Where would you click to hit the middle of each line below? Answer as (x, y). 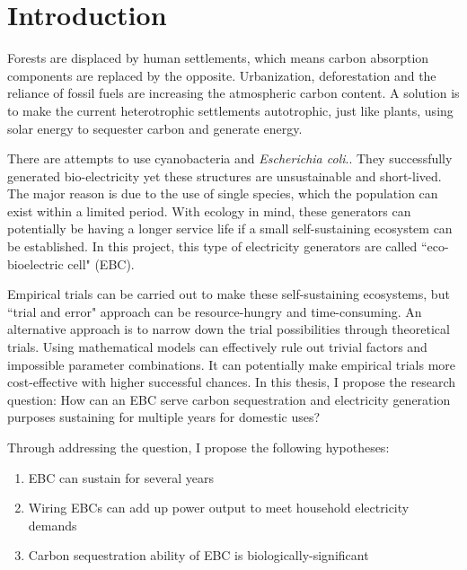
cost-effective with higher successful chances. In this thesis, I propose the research (231, 382)
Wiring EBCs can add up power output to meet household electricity (219, 508)
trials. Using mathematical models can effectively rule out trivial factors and (217, 347)
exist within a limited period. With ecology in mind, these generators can (209, 210)
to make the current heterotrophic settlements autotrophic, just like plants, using (230, 110)
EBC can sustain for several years (121, 477)
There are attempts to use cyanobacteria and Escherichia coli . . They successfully (230, 158)
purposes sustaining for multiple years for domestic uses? (164, 417)
